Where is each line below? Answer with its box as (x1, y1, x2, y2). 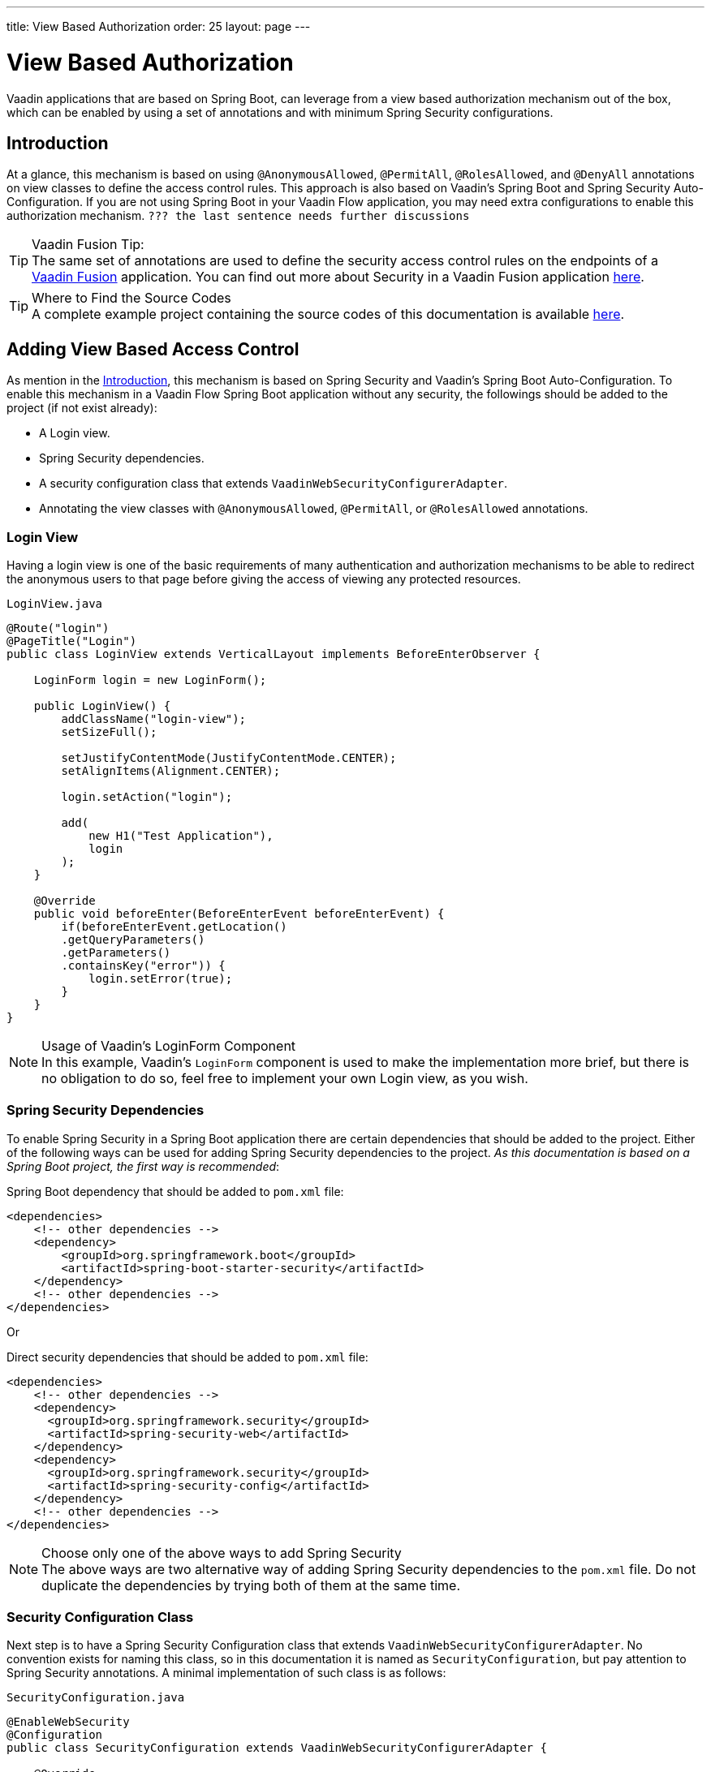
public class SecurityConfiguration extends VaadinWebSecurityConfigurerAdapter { (6, 1741, 547, 1755)
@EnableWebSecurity (6, 1715, 130, 1729)
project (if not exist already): (6, 401, 157, 415)
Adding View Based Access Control (6, 338, 299, 359)
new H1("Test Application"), (88, 828, 274, 842)
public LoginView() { (33, 699, 171, 712)
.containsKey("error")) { (61, 958, 226, 972)
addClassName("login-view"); (61, 712, 247, 725)
